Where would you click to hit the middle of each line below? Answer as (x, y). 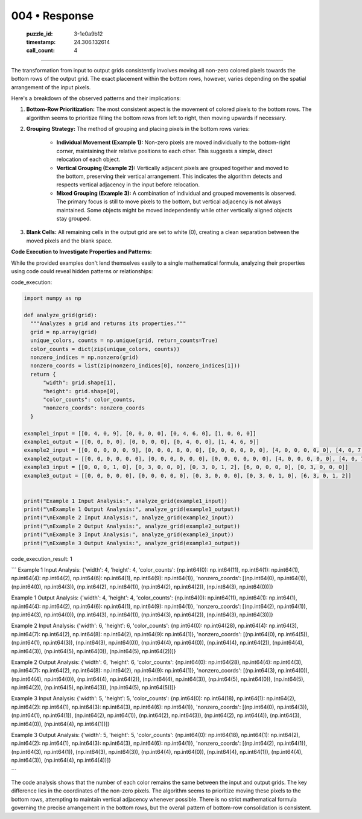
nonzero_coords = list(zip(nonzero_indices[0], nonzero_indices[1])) (135, 366)
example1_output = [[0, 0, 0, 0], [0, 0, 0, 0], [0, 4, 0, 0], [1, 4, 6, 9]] (141, 441)
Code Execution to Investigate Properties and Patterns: (81, 252)
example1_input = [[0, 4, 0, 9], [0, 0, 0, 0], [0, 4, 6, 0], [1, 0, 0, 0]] (140, 433)
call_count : (41, 51)
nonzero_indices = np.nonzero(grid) (84, 358)
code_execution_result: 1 (42, 558)
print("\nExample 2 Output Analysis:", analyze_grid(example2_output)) (132, 526)
